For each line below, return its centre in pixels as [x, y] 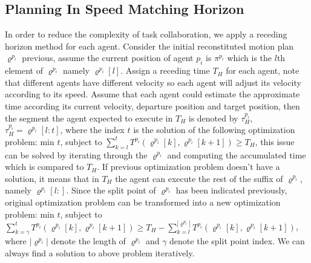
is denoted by [213, 118]
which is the [250, 58]
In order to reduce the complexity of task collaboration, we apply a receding [146, 34]
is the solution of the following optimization [214, 130]
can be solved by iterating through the [76, 154]
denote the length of [88, 241]
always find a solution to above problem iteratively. [100, 252]
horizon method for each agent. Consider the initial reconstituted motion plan [149, 46]
